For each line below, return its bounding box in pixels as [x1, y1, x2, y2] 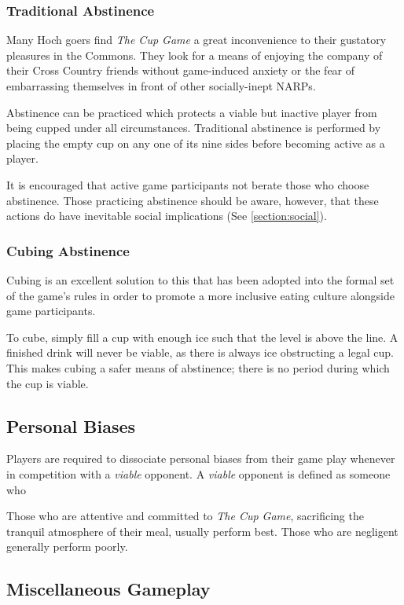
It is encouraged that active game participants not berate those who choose [6, 176, 369, 192]
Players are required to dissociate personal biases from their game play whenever [6, 450, 395, 467]
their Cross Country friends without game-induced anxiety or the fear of [6, 62, 355, 79]
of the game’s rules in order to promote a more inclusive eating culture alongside [6, 287, 395, 303]
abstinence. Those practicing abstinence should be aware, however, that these [6, 192, 379, 208]
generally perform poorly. [6, 538, 128, 555]
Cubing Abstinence [6, 240, 130, 260]
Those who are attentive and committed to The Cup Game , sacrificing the [6, 508, 364, 524]
